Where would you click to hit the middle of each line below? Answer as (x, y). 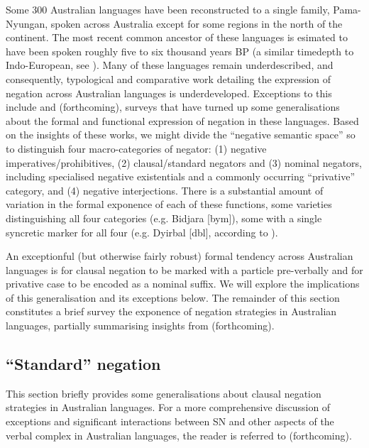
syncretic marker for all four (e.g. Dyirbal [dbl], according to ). (142, 232)
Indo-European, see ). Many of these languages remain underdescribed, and (170, 65)
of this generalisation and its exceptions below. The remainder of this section (173, 297)
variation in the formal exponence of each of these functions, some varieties (169, 204)
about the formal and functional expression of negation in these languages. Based (182, 120)
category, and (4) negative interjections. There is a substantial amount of (165, 190)
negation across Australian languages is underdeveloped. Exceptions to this (169, 93)
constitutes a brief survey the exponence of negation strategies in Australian (171, 311)
